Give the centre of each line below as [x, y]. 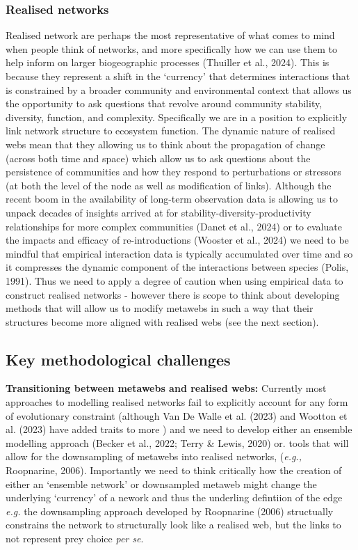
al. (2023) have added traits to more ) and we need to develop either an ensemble [179, 429]
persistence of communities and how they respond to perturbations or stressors [173, 172]
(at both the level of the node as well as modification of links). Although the [169, 185]
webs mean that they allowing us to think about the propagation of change [165, 144]
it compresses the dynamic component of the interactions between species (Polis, [177, 267]
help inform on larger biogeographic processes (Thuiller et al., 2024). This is [168, 62]
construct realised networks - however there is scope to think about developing [173, 294]
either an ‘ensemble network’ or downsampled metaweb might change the [161, 484]
